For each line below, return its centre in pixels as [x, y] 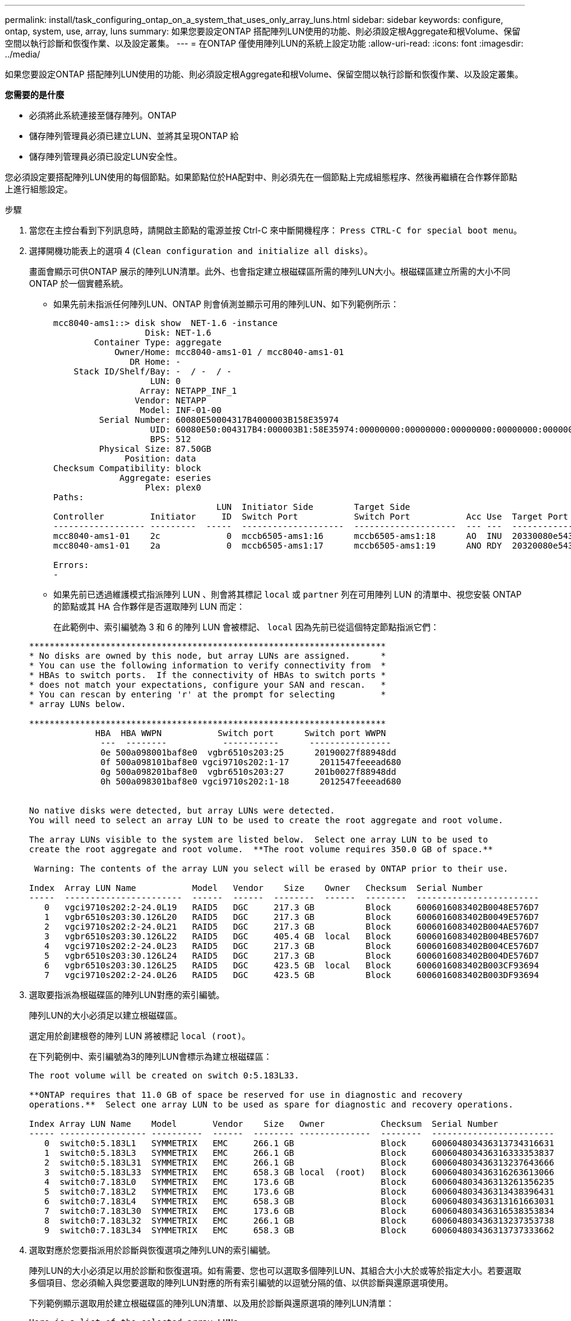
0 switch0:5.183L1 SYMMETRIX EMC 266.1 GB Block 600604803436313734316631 [299, 1143]
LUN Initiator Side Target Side [313, 507]
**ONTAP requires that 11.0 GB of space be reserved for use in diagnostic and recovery [246, 1095]
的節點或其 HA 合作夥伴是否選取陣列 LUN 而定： [149, 606]
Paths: [69, 497]
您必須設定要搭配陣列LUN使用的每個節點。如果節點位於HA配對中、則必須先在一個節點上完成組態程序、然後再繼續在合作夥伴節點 [261, 177]
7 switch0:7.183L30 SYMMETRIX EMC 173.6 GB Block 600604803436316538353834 [299, 1211]
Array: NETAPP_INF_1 [188, 391]
